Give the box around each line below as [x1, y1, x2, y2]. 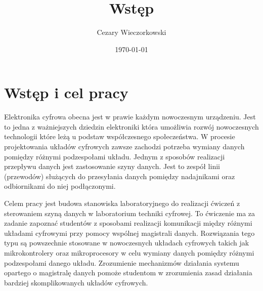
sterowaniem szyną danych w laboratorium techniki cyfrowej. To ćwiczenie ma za [4, 207, 255, 218]
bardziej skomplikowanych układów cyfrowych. [4, 277, 148, 287]
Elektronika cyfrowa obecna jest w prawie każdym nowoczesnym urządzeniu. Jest [4, 111, 256, 122]
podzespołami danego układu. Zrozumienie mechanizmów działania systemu [4, 257, 239, 268]
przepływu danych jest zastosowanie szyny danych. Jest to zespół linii [4, 161, 220, 172]
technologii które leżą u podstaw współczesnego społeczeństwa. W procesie [4, 131, 235, 142]
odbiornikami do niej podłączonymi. [4, 181, 116, 191]
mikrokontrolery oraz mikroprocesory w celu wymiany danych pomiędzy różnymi [4, 247, 254, 258]
